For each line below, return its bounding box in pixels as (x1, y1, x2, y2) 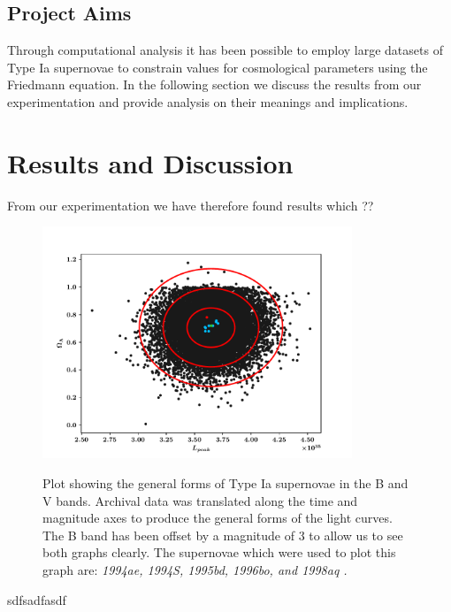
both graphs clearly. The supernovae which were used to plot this (42, 543, 396, 562)
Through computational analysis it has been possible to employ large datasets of (7, 41, 443, 59)
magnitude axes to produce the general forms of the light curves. (42, 509, 393, 527)
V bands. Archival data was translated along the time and (42, 491, 358, 509)
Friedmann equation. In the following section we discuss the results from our (7, 75, 422, 94)
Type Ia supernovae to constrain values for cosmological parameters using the (7, 57, 428, 76)
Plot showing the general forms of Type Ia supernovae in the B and (42, 474, 409, 493)
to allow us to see (309, 525, 403, 544)
